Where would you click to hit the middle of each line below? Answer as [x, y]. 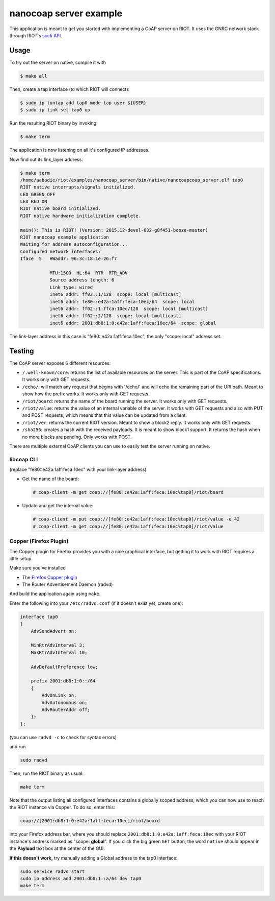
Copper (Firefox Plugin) [39, 541]
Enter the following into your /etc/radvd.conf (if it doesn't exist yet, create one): [96, 603]
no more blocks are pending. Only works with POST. [77, 437]
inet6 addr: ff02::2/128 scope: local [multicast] [116, 316]
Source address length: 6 [82, 280]
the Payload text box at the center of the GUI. [57, 848]
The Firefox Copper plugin [50, 577]
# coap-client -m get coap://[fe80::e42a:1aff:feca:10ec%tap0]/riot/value [128, 526]
